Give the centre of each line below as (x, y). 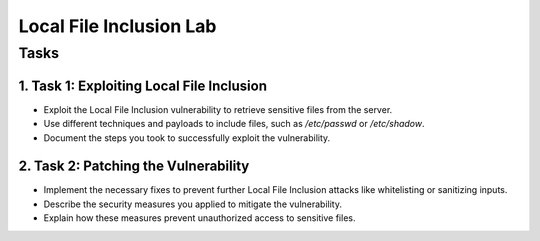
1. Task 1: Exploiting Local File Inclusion (143, 85)
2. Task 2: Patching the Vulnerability (134, 166)
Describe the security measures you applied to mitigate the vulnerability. (192, 204)
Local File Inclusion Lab (117, 26)
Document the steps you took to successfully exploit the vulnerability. (187, 137)
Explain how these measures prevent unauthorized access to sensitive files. (199, 218)
